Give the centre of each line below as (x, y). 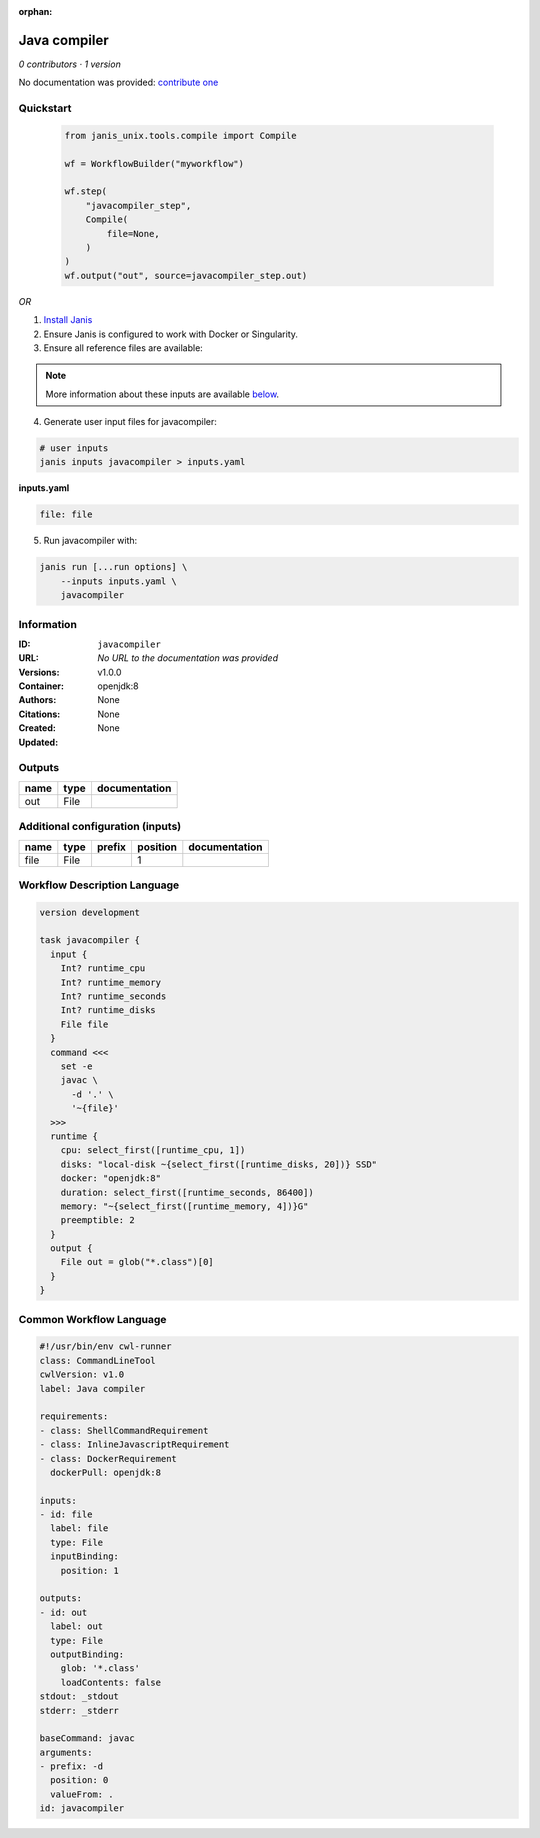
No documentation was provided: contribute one (118, 82)
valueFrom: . (82, 1794)
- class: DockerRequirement (108, 1458)
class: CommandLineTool (98, 1360)
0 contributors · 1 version (70, 64)
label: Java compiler (92, 1388)
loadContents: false (111, 1682)
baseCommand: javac (87, 1738)
